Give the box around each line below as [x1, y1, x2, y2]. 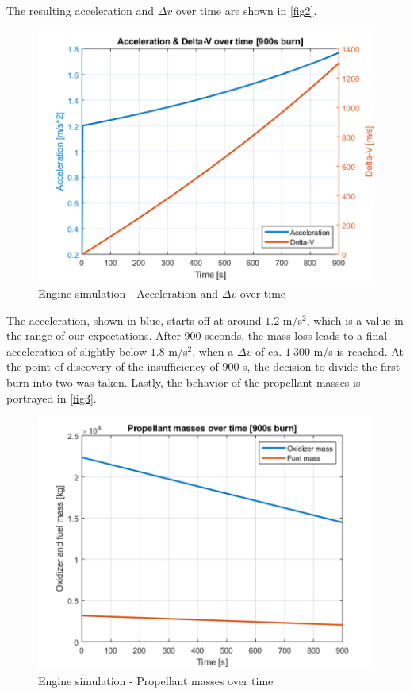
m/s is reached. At [313, 342, 404, 359]
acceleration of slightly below [6, 342, 148, 359]
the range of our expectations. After [6, 327, 181, 344]
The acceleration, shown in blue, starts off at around [6, 311, 262, 328]
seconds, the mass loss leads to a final [205, 327, 388, 344]
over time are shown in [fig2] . [175, 2, 317, 18]
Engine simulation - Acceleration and [38, 285, 219, 302]
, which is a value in [306, 311, 404, 328]
